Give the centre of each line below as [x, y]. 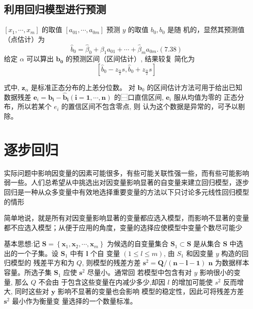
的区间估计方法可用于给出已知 [195, 87]
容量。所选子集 [28, 272]
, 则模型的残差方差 [111, 263]
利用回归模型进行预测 [55, 9]
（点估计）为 [24, 39]
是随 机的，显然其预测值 [206, 29]
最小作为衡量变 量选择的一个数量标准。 [74, 300]
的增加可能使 [192, 282]
